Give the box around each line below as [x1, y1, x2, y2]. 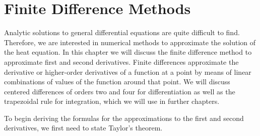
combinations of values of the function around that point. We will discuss [4, 76, 230, 87]
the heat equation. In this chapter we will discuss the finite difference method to [4, 47, 252, 57]
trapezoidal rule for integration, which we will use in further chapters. [4, 96, 220, 106]
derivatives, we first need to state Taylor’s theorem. [4, 122, 163, 133]
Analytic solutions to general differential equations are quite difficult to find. [4, 27, 240, 38]
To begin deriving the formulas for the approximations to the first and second [4, 112, 244, 123]
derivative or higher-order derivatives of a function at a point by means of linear [4, 66, 251, 77]
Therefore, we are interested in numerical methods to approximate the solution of [4, 37, 255, 47]
